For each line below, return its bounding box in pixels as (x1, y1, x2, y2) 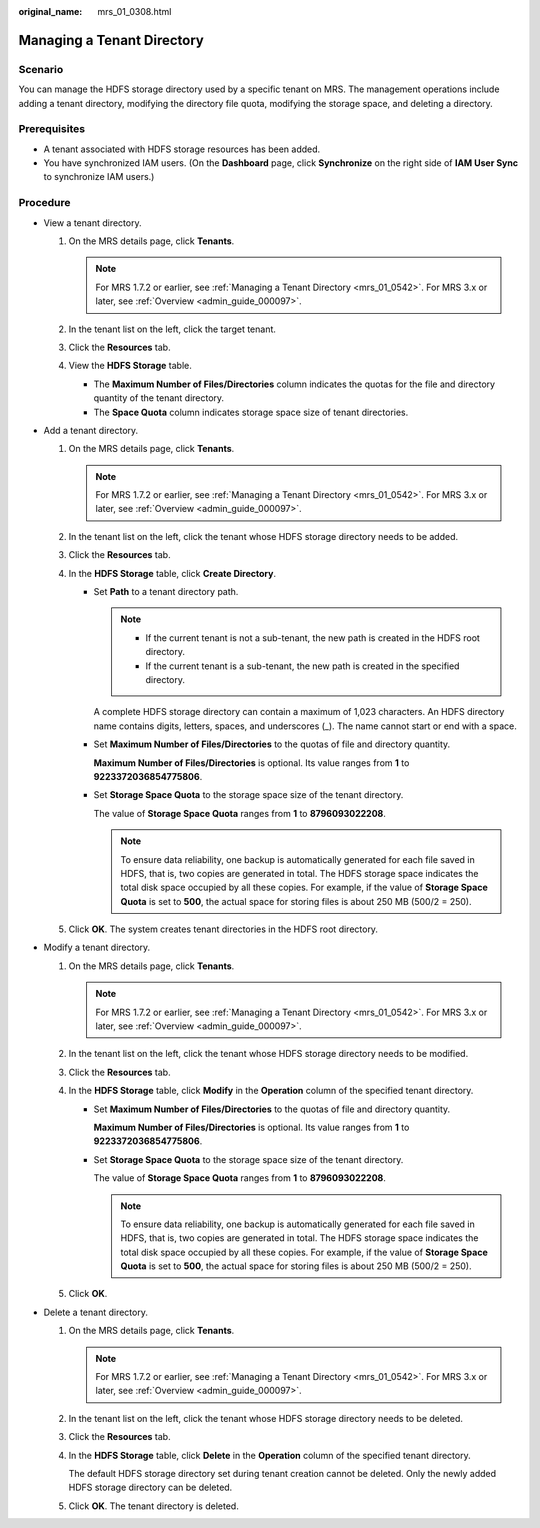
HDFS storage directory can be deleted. (68, 1481, 233, 1494)
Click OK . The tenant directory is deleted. (68, 1500, 239, 1512)
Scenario (18, 62, 64, 76)
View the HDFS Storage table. (68, 360, 192, 372)
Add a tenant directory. (43, 424, 139, 436)
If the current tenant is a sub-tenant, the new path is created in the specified (145, 660, 460, 672)
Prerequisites (18, 122, 85, 136)
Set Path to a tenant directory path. (93, 586, 239, 598)
